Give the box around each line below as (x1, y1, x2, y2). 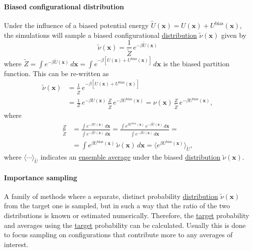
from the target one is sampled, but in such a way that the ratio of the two (4, 200, 230, 211)
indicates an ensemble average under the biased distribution (40, 152, 221, 162)
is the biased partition (163, 58, 230, 68)
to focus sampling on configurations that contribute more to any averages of (4, 229, 233, 240)
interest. (4, 239, 28, 249)
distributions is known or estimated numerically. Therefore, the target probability (4, 210, 250, 221)
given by (221, 29, 247, 40)
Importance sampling (4, 172, 77, 182)
